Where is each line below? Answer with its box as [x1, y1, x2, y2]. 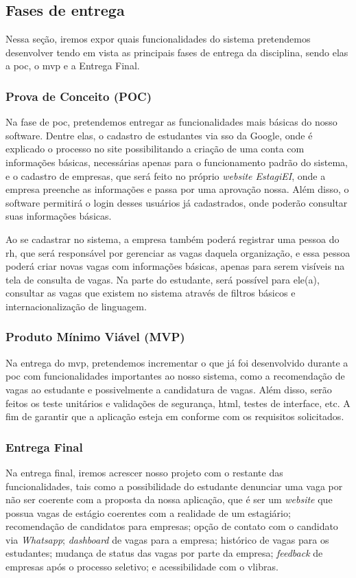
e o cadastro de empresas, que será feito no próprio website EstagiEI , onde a [5, 168, 326, 183]
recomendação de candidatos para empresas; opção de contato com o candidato [5, 519, 338, 533]
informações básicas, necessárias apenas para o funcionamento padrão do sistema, [5, 154, 348, 169]
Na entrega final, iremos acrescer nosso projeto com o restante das [5, 465, 283, 479]
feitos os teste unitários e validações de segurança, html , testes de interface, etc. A [5, 395, 351, 410]
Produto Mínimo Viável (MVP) [5, 328, 185, 345]
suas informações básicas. [5, 209, 112, 223]
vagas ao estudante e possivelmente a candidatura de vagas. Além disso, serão [5, 382, 332, 396]
